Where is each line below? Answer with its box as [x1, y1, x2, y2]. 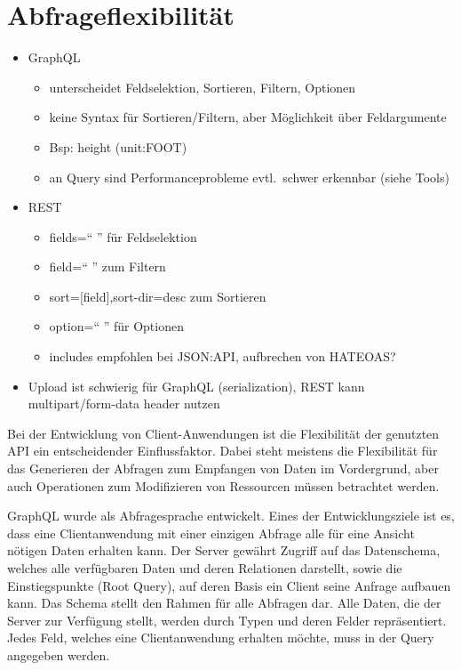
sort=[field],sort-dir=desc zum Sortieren [49, 287, 266, 305]
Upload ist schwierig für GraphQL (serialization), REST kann [28, 376, 365, 395]
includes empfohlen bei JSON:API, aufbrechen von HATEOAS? [49, 347, 396, 366]
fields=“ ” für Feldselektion [49, 227, 197, 246]
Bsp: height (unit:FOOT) [49, 137, 187, 156]
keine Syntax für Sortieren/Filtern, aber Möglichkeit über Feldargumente [49, 108, 447, 126]
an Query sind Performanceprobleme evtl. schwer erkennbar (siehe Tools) [49, 167, 449, 186]
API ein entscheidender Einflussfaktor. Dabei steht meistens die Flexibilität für [7, 441, 438, 460]
